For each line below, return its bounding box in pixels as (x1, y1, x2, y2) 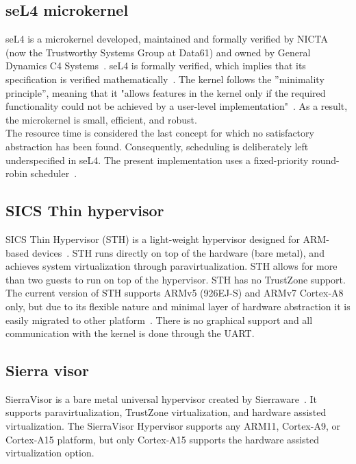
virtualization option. (5, 445, 94, 460)
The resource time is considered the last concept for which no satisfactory (5, 126, 314, 140)
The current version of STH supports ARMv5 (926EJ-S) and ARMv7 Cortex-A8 (5, 286, 344, 300)
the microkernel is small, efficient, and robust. (5, 112, 197, 126)
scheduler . (30, 166, 77, 181)
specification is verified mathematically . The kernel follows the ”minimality (5, 71, 325, 86)
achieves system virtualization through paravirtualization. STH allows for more (5, 259, 338, 273)
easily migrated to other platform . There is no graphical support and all (5, 312, 313, 327)
